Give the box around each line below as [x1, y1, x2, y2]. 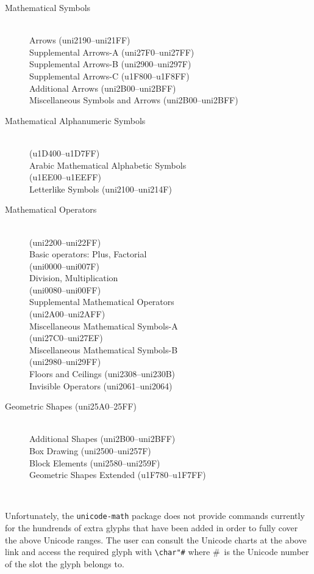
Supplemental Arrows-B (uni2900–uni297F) [29, 57, 191, 70]
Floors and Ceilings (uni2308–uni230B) [29, 367, 176, 380]
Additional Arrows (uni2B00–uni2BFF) [29, 81, 176, 94]
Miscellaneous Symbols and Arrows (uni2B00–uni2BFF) [29, 94, 238, 106]
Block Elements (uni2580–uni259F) [29, 456, 160, 469]
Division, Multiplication [29, 271, 118, 284]
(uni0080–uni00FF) [29, 283, 101, 296]
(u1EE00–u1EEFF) [29, 171, 101, 183]
